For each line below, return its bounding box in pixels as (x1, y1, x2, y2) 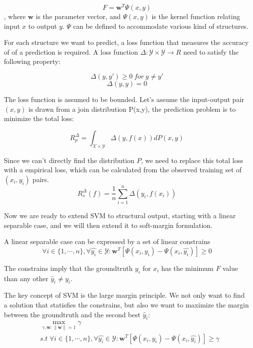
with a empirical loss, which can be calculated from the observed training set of (4, 164, 242, 175)
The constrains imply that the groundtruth (4, 263, 133, 273)
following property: (4, 56, 61, 66)
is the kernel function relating (151, 11, 240, 21)
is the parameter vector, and (36, 11, 121, 21)
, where (4, 11, 26, 21)
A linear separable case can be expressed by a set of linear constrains (4, 236, 211, 246)
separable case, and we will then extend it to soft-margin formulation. (4, 220, 212, 230)
